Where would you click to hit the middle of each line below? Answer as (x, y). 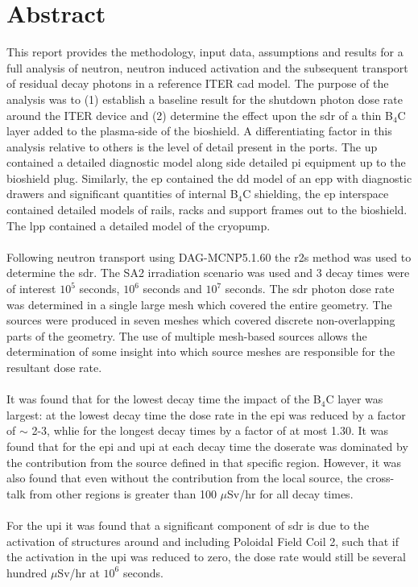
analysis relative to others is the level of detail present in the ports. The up (192, 146)
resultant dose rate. (54, 367)
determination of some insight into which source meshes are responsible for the (201, 351)
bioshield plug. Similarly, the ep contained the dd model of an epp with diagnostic (209, 178)
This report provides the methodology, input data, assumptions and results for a (205, 52)
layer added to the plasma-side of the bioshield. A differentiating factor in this (199, 131)
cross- (380, 478)
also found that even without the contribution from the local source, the (185, 478)
